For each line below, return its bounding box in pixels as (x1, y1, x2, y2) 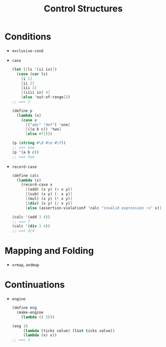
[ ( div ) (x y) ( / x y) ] (25, 200, 73, 206)
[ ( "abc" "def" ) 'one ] (25, 122, 70, 127)
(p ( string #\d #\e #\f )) (11, 141, 66, 146)
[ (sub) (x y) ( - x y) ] (25, 191, 73, 197)
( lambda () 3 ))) (21, 315, 55, 320)
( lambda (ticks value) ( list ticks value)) (23, 328, 115, 333)
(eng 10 (11, 324, 28, 329)
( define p (11, 108, 33, 113)
